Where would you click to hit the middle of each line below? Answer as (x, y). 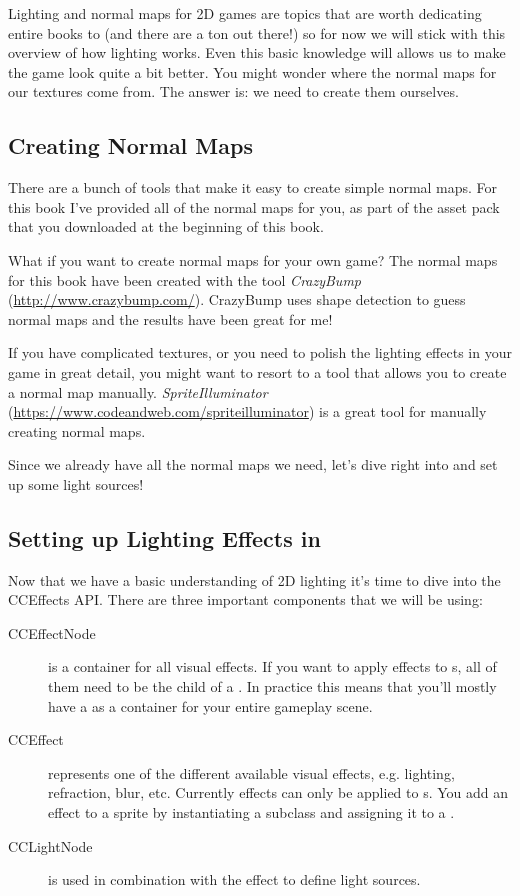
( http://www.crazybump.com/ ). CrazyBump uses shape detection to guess (237, 299)
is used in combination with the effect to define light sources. (234, 879)
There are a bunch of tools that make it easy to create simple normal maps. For (253, 187)
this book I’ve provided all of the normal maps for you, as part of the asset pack (254, 206)
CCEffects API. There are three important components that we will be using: (245, 599)
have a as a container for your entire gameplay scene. (210, 705)
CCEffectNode (52, 632)
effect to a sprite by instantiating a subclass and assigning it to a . (251, 812)
